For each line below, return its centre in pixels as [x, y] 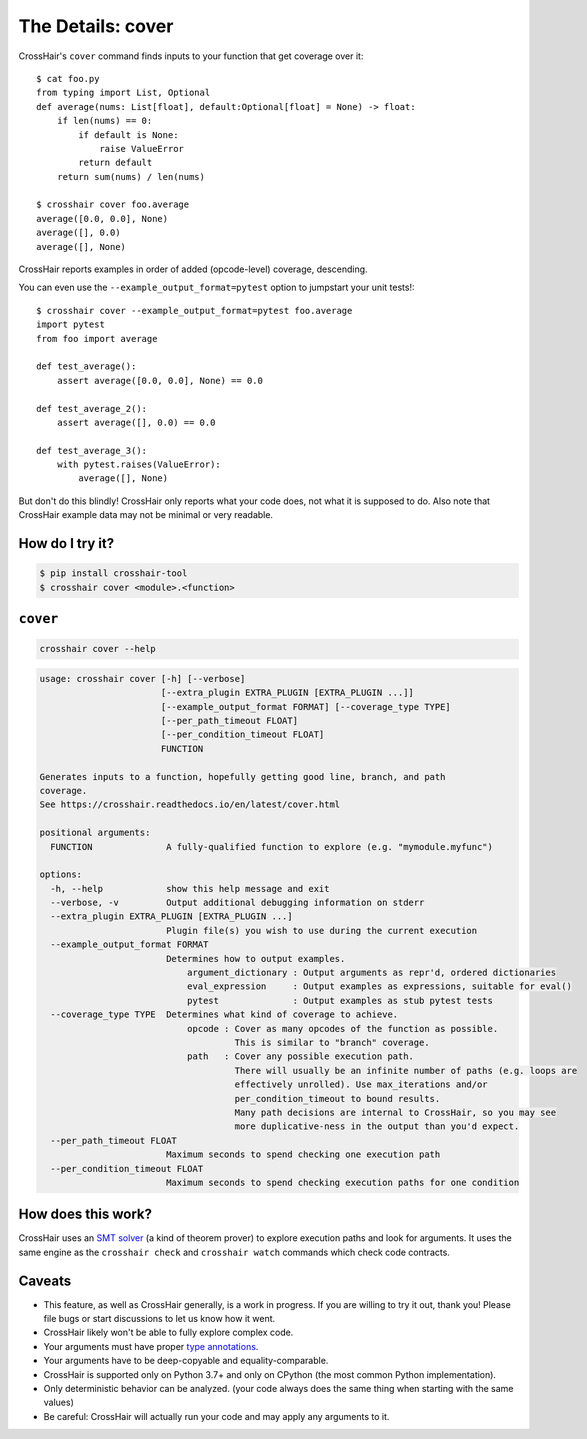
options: [61, 874]
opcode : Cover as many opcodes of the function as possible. [342, 1028]
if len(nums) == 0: [104, 121]
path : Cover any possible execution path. [300, 1056]
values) [58, 1402]
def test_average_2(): [92, 408]
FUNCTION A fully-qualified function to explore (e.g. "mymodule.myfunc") [272, 846]
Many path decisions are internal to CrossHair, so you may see [395, 1112]
